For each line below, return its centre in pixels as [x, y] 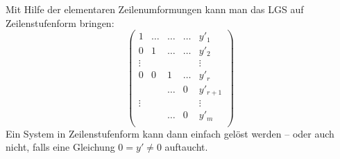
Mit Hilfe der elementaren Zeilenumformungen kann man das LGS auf [155, 9]
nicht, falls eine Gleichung [60, 147]
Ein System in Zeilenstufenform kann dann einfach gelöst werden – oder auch [170, 133]
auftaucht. [186, 147]
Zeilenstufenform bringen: [60, 22]
